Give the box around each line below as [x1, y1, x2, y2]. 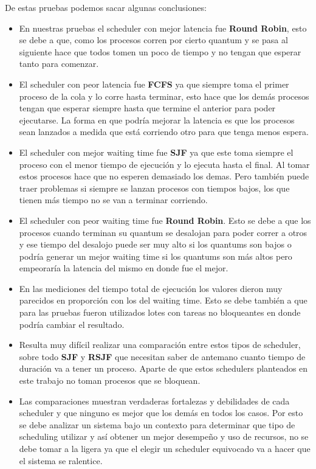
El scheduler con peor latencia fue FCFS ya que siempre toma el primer [19, 77, 289, 90]
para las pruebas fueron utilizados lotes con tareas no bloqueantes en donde [19, 306, 301, 319]
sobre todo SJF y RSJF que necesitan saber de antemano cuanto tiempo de [19, 350, 306, 363]
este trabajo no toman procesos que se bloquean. [19, 374, 201, 387]
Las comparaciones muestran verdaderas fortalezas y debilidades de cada [19, 394, 290, 407]
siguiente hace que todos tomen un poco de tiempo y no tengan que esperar [19, 45, 301, 58]
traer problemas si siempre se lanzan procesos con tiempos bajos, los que [19, 181, 290, 194]
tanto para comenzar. [19, 57, 99, 70]
